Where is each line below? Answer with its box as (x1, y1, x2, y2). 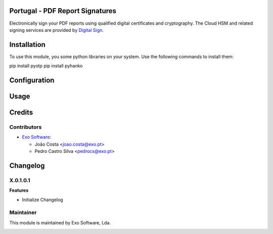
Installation (9, 40, 45, 49)
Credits (9, 108, 33, 117)
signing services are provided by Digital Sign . (9, 27, 104, 33)
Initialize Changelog (22, 197, 63, 203)
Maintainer (9, 209, 37, 216)
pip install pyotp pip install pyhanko (9, 63, 83, 69)
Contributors (9, 124, 42, 131)
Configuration (9, 76, 55, 85)
